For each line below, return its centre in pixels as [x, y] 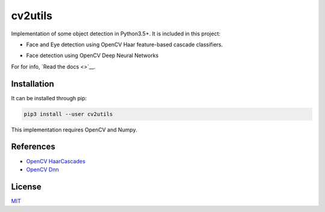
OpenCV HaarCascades [56, 161]
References [33, 147]
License [26, 186]
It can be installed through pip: [49, 98]
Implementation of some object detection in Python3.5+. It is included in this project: [116, 34]
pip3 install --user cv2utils [68, 114]
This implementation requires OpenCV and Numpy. [74, 130]
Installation [32, 84]
